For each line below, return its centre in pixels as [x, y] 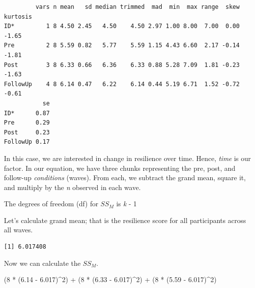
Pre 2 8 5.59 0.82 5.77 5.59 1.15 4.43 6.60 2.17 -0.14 [122, 46]
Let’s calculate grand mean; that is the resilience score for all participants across [125, 220]
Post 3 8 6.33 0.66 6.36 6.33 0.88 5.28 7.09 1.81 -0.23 [122, 65]
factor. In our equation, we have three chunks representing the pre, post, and [120, 168]
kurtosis [18, 16]
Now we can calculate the [42, 263]
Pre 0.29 [27, 123]
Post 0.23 [27, 132]
